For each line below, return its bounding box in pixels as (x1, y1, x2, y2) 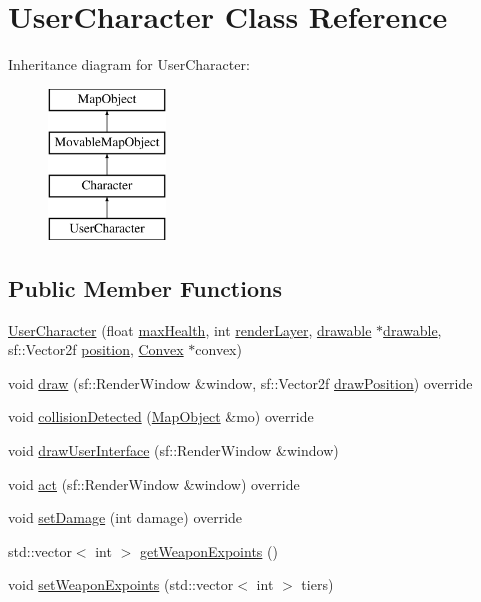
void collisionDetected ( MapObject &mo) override (8, 406, 314, 427)
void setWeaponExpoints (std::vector (8, 574, 234, 595)
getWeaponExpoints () (139, 540, 278, 561)
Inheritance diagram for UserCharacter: (8, 54, 250, 75)
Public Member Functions (8, 272, 282, 303)
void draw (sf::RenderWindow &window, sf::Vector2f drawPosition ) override (8, 372, 473, 393)
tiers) (301, 574, 334, 595)
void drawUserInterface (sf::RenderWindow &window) (8, 440, 339, 461)
